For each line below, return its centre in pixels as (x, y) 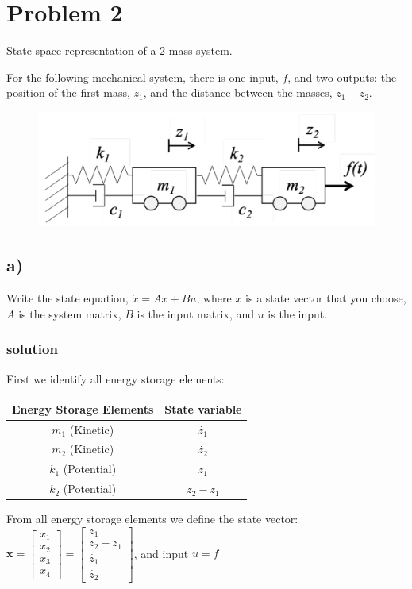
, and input (161, 553)
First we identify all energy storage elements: (116, 378)
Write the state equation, (67, 298)
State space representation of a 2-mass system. (119, 50)
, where (214, 298)
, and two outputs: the (342, 77)
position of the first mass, (68, 92)
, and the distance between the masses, (238, 92)
